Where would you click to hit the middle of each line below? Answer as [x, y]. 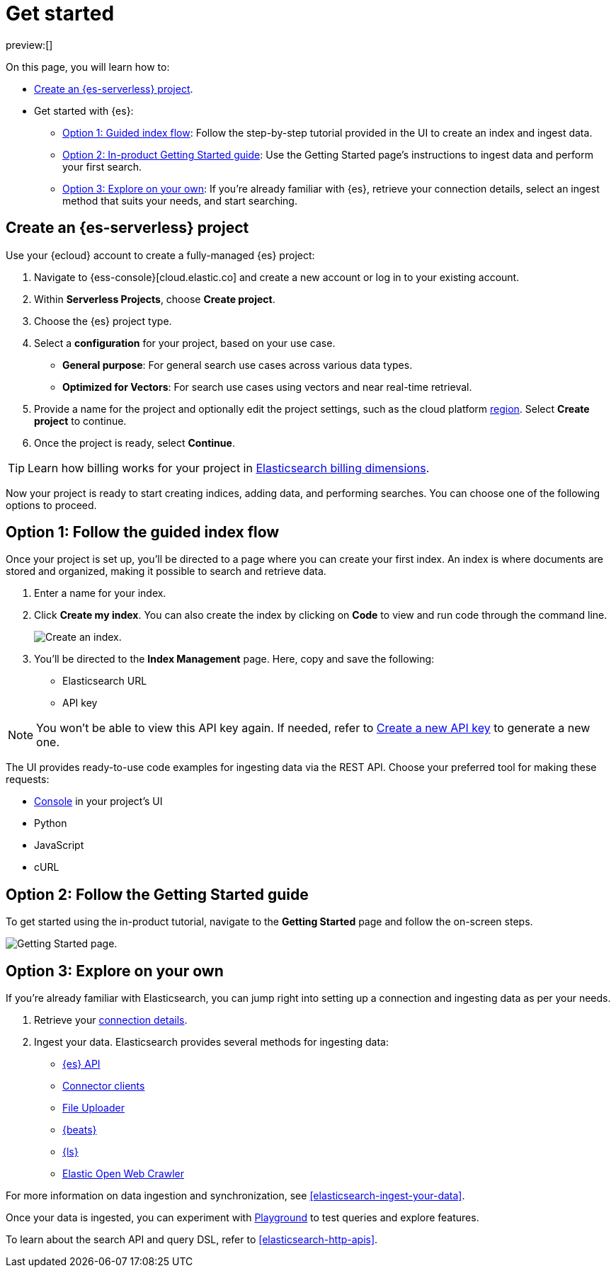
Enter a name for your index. [100, 593]
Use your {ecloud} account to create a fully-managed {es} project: [160, 255]
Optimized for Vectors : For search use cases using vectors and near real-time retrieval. [267, 387]
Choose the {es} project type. [103, 321]
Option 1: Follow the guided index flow [143, 532]
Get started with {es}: [84, 110]
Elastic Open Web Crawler [124, 1174]
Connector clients [104, 1086]
